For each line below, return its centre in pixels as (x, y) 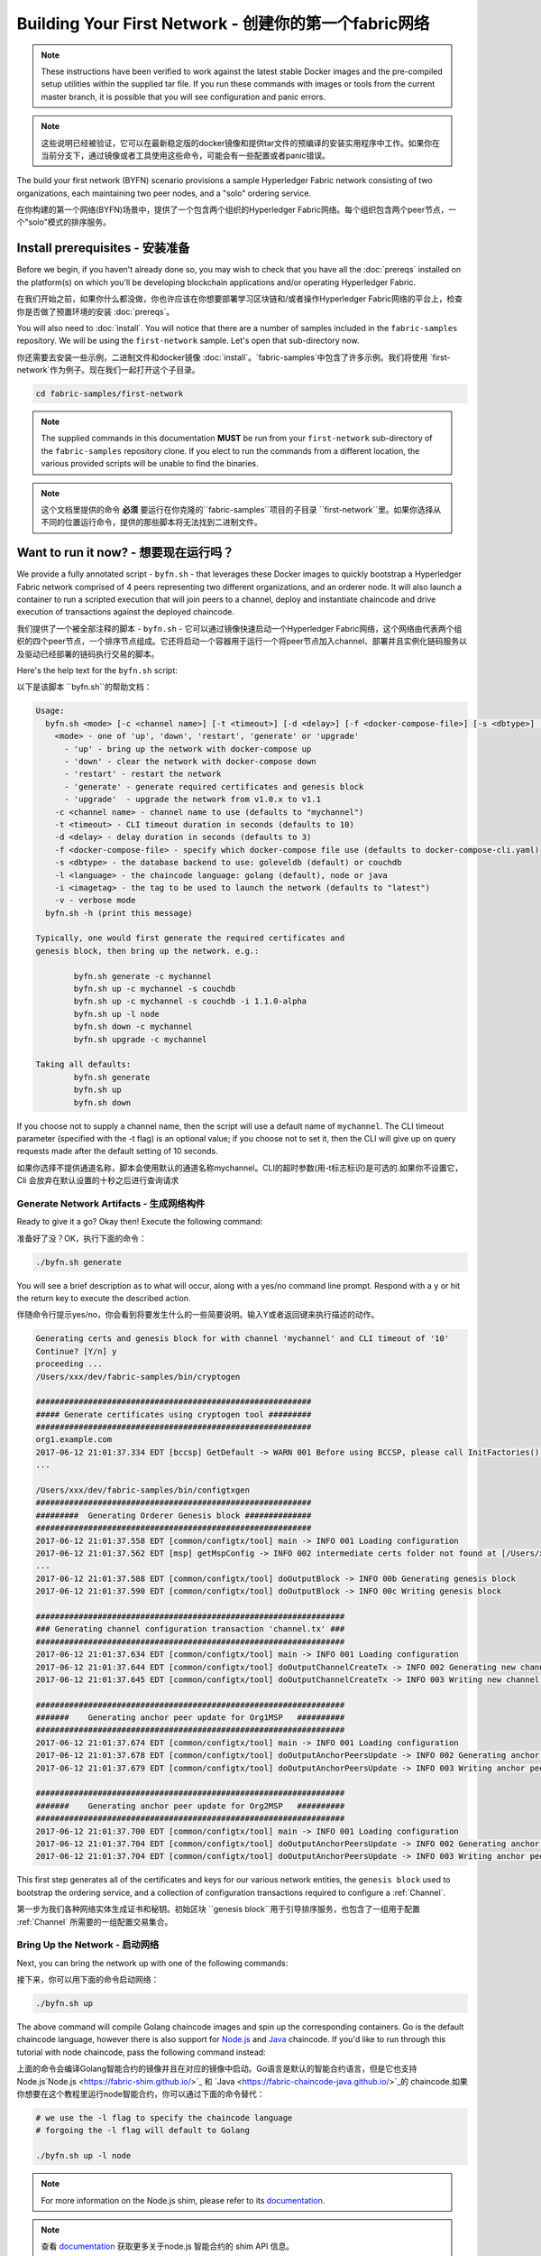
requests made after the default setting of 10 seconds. (117, 1151)
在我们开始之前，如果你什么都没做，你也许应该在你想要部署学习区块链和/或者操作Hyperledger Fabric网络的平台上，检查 (240, 299)
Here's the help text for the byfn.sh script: (97, 670)
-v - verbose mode (95, 901)
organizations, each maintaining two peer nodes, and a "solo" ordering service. (164, 193)
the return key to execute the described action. (104, 1298)
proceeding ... (69, 1364)
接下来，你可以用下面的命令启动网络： (88, 1980)
